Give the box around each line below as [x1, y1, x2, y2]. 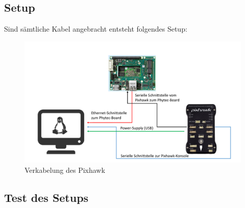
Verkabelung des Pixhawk [24, 164, 105, 175]
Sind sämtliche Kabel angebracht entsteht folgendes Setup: [4, 23, 187, 34]
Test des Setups [4, 189, 89, 205]
